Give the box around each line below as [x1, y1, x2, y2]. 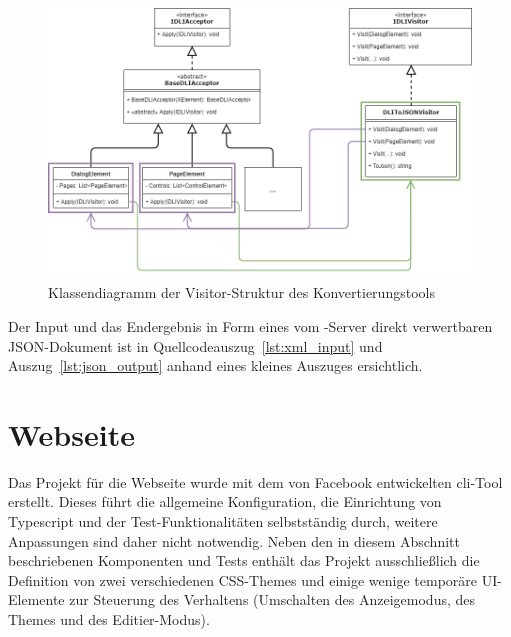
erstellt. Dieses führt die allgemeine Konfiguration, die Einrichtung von [8, 491, 442, 512]
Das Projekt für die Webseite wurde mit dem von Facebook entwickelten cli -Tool [8, 471, 503, 492]
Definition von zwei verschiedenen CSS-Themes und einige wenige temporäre [8, 569, 478, 590]
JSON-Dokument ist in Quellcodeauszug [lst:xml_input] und [8, 335, 383, 356]
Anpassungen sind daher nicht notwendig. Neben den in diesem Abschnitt [8, 530, 460, 551]
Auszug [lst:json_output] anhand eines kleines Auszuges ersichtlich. [8, 355, 423, 376]
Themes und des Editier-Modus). [8, 609, 210, 629]
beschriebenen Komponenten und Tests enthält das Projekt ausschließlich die [8, 550, 480, 571]
